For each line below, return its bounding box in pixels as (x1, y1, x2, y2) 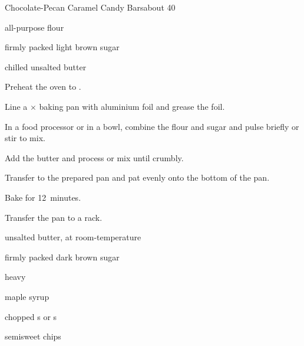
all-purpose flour (5, 21, 64, 33)
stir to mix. (5, 132, 45, 144)
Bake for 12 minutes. (5, 191, 81, 203)
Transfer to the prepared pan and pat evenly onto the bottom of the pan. (5, 171, 270, 184)
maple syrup (5, 290, 49, 302)
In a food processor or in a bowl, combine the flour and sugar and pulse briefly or (5, 120, 299, 132)
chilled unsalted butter (5, 60, 87, 73)
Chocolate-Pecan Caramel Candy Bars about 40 (5, 1, 176, 13)
